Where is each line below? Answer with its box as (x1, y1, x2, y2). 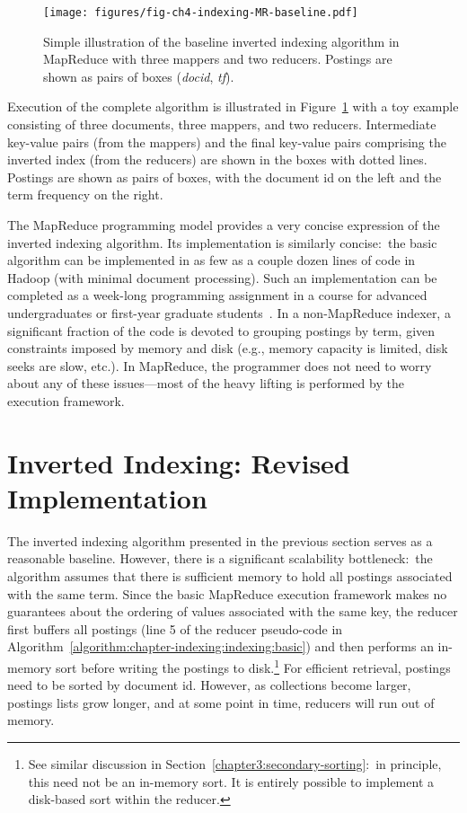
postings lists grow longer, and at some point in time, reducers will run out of (7, 693, 435, 711)
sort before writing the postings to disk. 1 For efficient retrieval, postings (56, 656, 451, 676)
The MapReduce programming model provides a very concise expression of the (7, 216, 440, 234)
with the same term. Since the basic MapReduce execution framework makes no (7, 584, 447, 603)
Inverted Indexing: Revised (7, 444, 350, 481)
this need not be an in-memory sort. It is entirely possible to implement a (28, 772, 434, 791)
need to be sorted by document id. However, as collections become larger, (7, 676, 411, 694)
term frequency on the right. (7, 185, 163, 204)
